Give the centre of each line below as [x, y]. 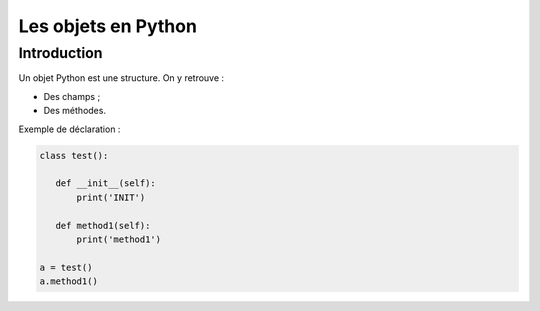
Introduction [60, 53]
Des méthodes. [75, 111]
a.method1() [69, 281]
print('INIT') [111, 197]
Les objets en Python [107, 26]
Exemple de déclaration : [69, 129]
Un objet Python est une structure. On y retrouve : [121, 78]
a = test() [66, 267]
